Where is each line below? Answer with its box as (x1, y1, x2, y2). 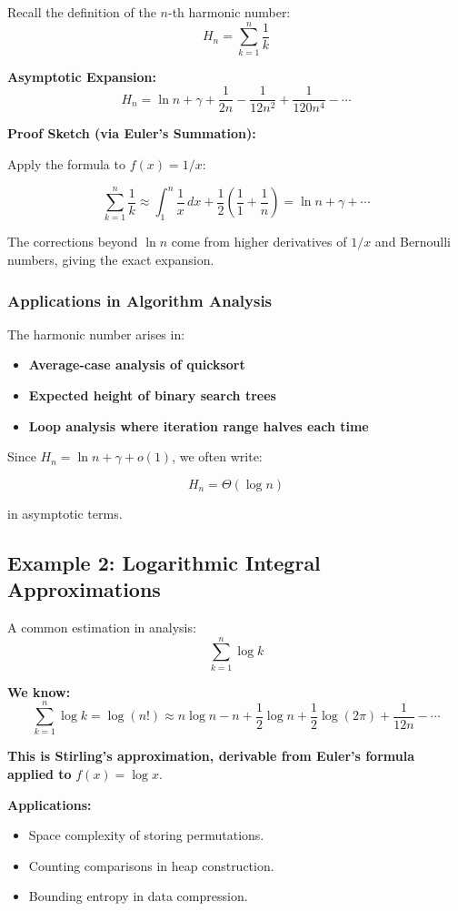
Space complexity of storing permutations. (28, 825, 264, 845)
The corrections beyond (7, 232, 138, 251)
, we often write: (172, 447, 263, 466)
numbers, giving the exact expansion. (7, 249, 214, 268)
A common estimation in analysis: (7, 617, 196, 636)
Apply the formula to (7, 154, 125, 173)
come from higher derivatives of (171, 232, 347, 251)
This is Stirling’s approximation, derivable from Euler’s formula (7, 746, 415, 765)
